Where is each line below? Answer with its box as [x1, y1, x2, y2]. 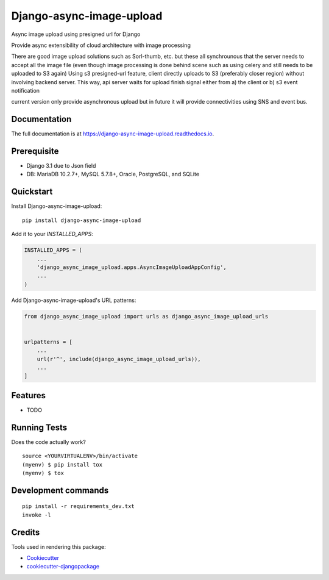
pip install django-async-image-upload [22, 217, 141, 224]
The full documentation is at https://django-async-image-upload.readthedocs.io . [11, 130, 214, 137]
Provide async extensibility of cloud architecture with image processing [11, 41, 191, 49]
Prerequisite [11, 146, 59, 156]
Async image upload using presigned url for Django [11, 30, 141, 38]
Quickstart [11, 187, 53, 197]
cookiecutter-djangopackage [26, 563, 100, 570]
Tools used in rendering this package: [11, 543, 106, 550]
